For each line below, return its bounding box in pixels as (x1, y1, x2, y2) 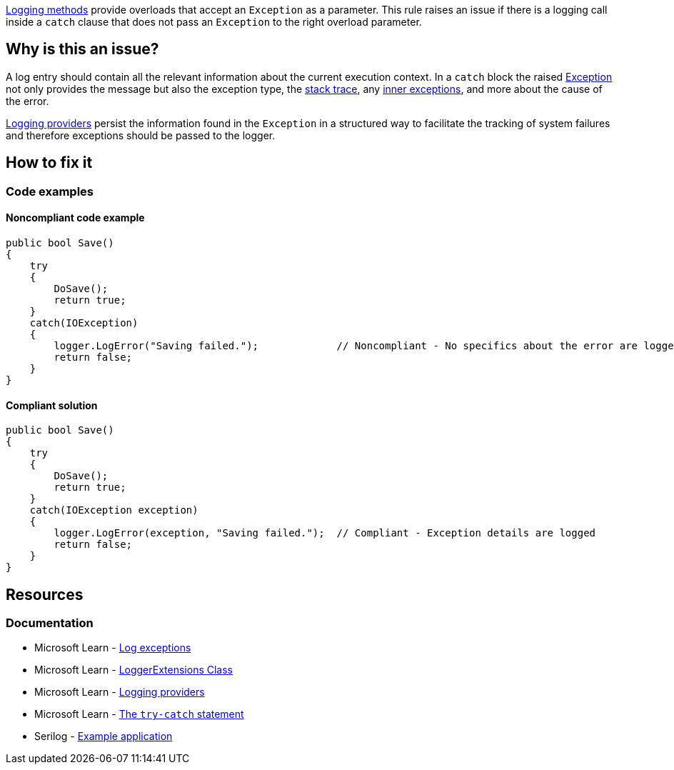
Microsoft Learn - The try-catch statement (34, 708, 244, 721)
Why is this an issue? (6, 40, 159, 59)
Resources (6, 585, 84, 604)
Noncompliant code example (6, 211, 145, 224)
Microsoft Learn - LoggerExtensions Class (34, 664, 233, 676)
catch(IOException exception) (29, 504, 198, 516)
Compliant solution (6, 399, 98, 411)
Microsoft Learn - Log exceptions (34, 641, 191, 654)
